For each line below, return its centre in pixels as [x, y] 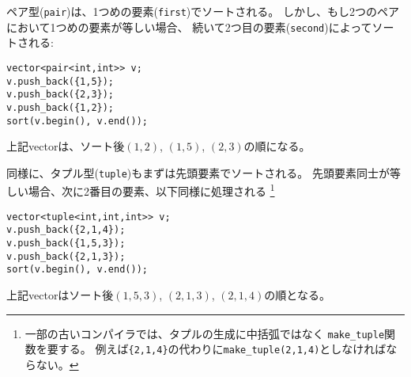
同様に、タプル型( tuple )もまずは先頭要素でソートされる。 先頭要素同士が [198, 172]
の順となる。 [297, 294]
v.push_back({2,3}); [60, 95]
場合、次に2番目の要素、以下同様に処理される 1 [151, 190]
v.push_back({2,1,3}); [66, 256]
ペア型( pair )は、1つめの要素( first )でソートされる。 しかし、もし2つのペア [203, 11]
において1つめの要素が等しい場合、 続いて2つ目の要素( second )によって [189, 27]
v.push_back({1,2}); [60, 107]
